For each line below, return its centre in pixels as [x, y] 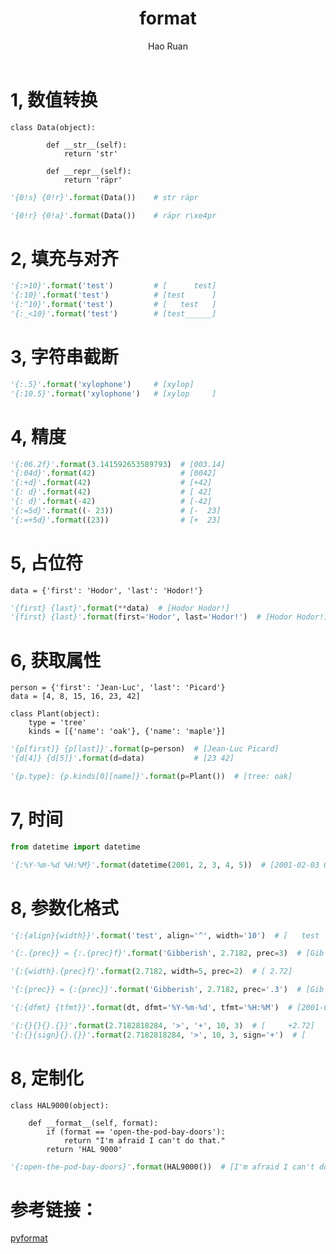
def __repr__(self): [89, 171]
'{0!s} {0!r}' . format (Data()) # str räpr [104, 197]
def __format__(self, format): [93, 1123]
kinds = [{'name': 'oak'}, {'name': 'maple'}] [127, 732]
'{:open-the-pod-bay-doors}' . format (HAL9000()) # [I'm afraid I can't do [169, 1167]
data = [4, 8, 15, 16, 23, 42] [75, 697]
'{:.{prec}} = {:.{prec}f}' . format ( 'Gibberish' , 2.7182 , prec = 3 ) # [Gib [167, 953]
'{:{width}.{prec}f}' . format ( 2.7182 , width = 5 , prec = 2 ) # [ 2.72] [151, 972]
